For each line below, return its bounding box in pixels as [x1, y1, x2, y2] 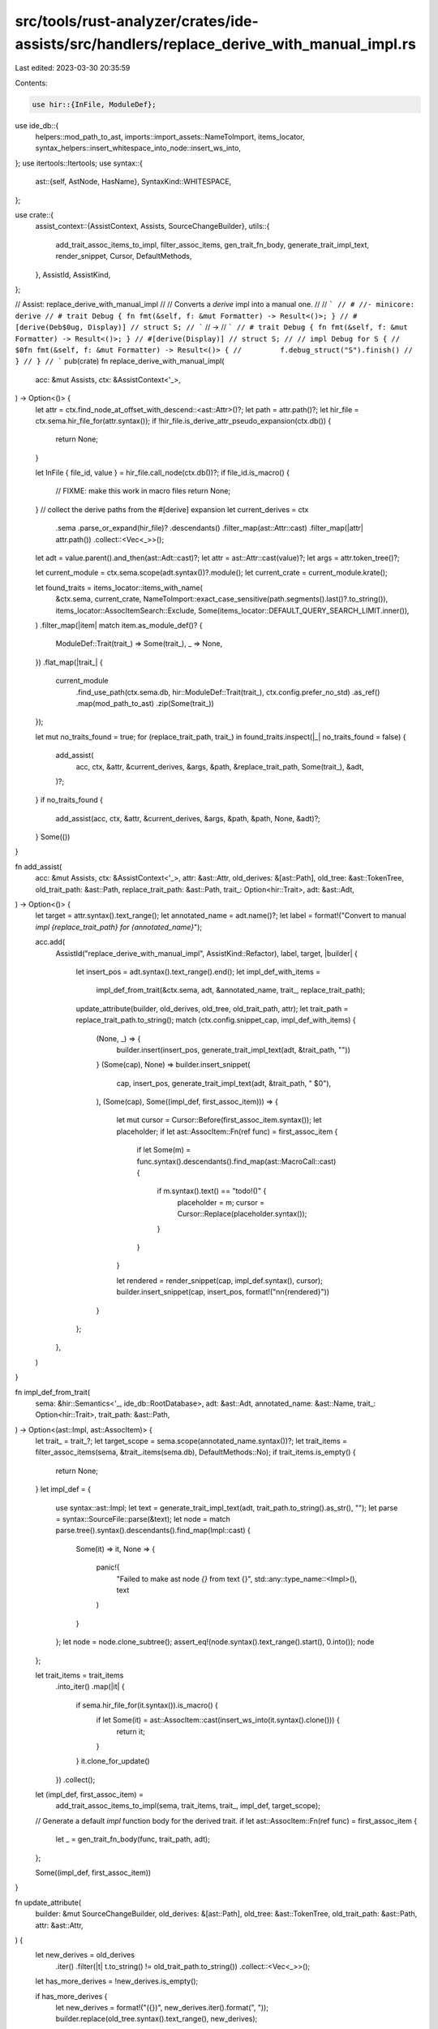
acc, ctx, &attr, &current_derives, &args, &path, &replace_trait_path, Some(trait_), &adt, [75, 761, 364, 771]
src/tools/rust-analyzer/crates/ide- [15, 12, 259, 30]
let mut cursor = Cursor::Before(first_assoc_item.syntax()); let [116, 1115, 322, 1125]
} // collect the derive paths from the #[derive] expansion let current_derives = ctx [35, 504, 309, 515]
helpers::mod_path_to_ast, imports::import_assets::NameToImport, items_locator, [35, 132, 305, 142]
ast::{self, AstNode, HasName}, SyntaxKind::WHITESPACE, [35, 177, 232, 187]
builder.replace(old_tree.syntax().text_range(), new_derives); [55, 2014, 258, 2024]
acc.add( [35, 937, 66, 947]
